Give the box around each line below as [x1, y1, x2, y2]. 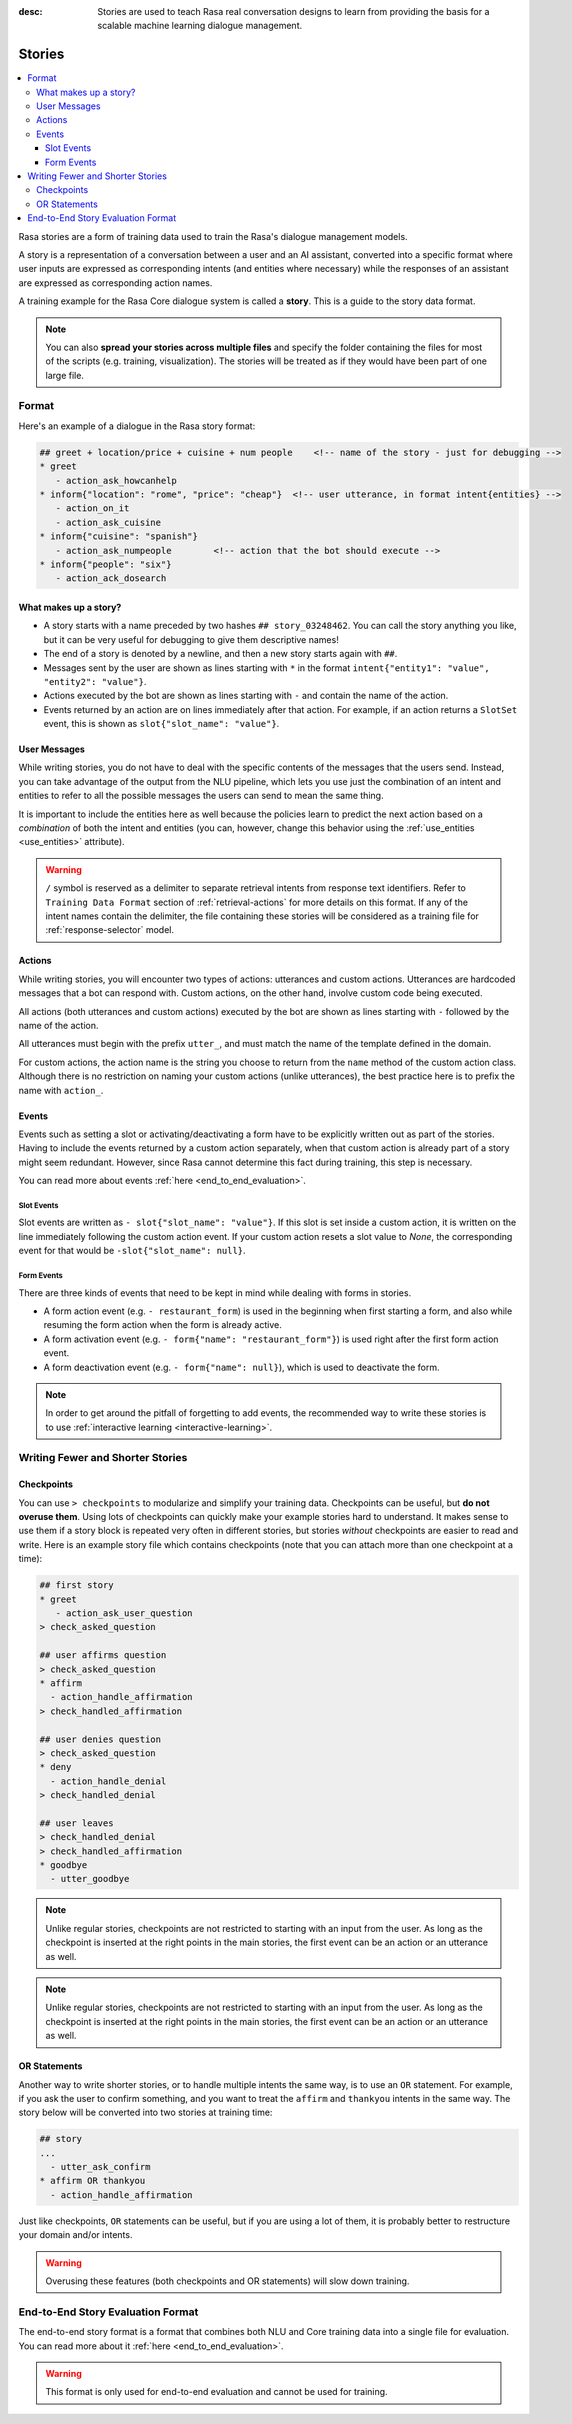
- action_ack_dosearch [55, 573, 167, 584]
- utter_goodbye [50, 1873, 130, 1885]
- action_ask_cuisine [55, 516, 162, 528]
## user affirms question [39, 1650, 167, 1661]
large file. [45, 369, 85, 381]
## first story [39, 1580, 114, 1591]
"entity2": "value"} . [43, 675, 147, 687]
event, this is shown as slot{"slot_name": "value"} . [43, 718, 280, 730]
